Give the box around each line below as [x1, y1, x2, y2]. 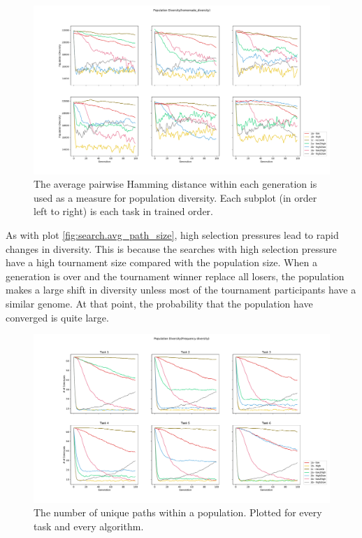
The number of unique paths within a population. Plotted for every [34, 505, 322, 520]
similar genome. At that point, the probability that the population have [6, 296, 313, 310]
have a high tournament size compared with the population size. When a [6, 255, 317, 270]
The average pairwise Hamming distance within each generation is [34, 177, 317, 191]
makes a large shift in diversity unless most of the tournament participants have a [6, 282, 356, 297]
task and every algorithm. [34, 518, 144, 533]
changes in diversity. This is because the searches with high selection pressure [6, 241, 337, 256]
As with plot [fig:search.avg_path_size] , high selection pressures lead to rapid [6, 227, 339, 242]
